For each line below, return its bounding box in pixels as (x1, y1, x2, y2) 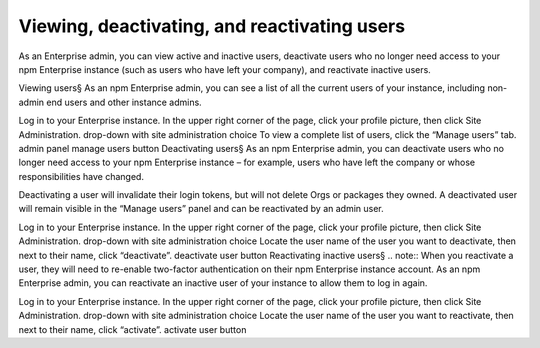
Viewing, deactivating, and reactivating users (18, 15, 405, 37)
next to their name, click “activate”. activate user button (18, 323, 247, 335)
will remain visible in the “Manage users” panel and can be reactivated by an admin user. (18, 203, 384, 215)
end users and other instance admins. (46, 96, 202, 108)
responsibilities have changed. (18, 170, 145, 182)
